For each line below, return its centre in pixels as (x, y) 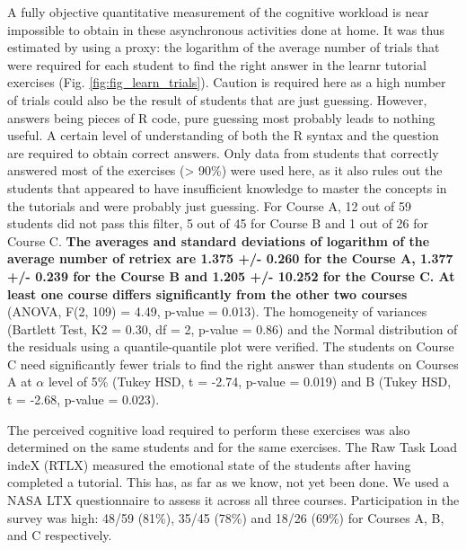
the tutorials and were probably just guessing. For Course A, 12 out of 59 (209, 205)
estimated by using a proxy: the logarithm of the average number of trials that (224, 47)
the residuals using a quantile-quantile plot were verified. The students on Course (231, 346)
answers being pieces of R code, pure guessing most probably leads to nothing (221, 117)
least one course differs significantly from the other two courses (207, 293)
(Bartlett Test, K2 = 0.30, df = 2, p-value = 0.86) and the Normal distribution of (233, 328)
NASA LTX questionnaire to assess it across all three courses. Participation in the (233, 500)
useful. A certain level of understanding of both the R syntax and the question (223, 135)
